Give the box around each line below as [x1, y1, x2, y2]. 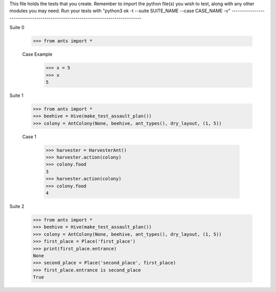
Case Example [22, 51, 53, 57]
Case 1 [22, 133, 37, 140]
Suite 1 [9, 92, 24, 98]
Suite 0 [9, 25, 25, 31]
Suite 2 [9, 203, 25, 209]
